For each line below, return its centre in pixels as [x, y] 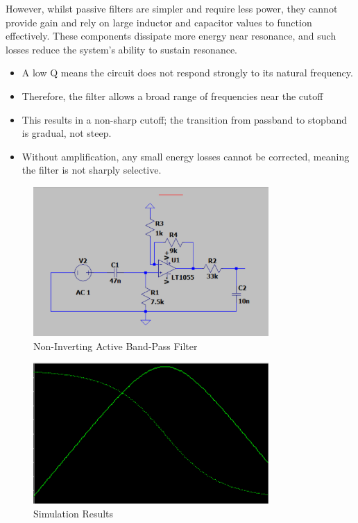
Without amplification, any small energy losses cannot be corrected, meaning [186, 156]
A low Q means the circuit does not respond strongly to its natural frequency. [187, 73]
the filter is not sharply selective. [92, 170]
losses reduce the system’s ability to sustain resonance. [121, 49]
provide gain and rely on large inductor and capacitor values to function [159, 22]
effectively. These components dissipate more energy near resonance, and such [171, 36]
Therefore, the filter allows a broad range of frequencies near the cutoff [172, 96]
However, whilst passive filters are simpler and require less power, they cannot [172, 8]
